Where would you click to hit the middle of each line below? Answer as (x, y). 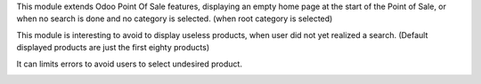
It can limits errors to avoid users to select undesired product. (129, 64)
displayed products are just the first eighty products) (113, 48)
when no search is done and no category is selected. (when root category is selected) (175, 19)
